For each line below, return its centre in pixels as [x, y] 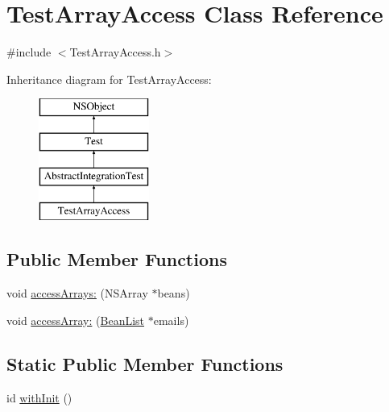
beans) [174, 293]
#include [29, 52]
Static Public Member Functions [145, 363]
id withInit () [39, 397]
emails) [171, 320]
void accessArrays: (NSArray [77, 293]
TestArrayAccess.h [115, 52]
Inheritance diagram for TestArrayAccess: [109, 79]
